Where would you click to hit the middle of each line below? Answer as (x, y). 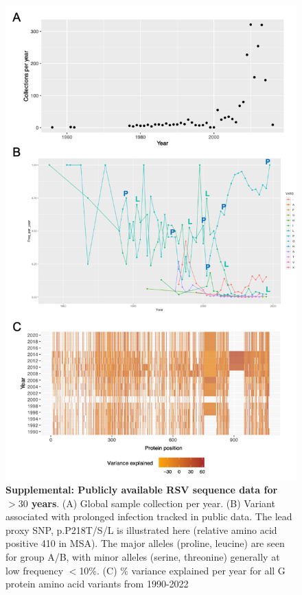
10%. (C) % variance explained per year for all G (182, 570)
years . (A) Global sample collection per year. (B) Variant (153, 503)
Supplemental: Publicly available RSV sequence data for (142, 489)
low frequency (35, 570)
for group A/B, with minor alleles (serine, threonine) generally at (143, 556)
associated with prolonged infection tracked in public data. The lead (149, 516)
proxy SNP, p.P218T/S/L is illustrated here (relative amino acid (141, 529)
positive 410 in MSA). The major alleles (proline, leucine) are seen (145, 543)
